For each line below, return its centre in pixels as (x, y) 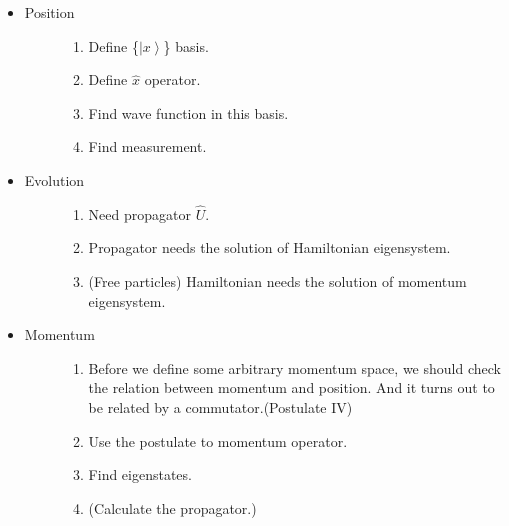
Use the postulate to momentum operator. (218, 440)
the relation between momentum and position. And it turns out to (291, 387)
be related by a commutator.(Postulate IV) (220, 406)
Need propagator (139, 213)
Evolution (54, 179)
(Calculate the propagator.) (172, 507)
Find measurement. (147, 146)
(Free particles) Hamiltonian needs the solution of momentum (277, 280)
